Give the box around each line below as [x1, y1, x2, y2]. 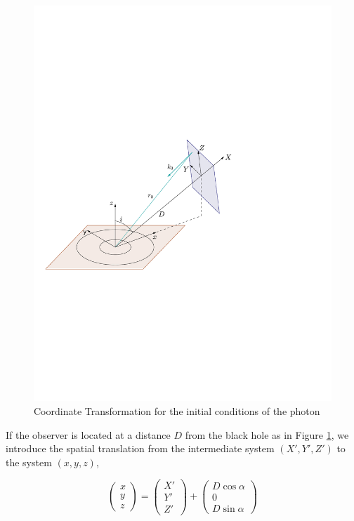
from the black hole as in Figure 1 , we [185, 427, 349, 442]
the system [6, 454, 52, 469]
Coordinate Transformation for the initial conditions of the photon [34, 403, 320, 418]
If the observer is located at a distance [6, 427, 171, 442]
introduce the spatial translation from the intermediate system [6, 441, 275, 456]
